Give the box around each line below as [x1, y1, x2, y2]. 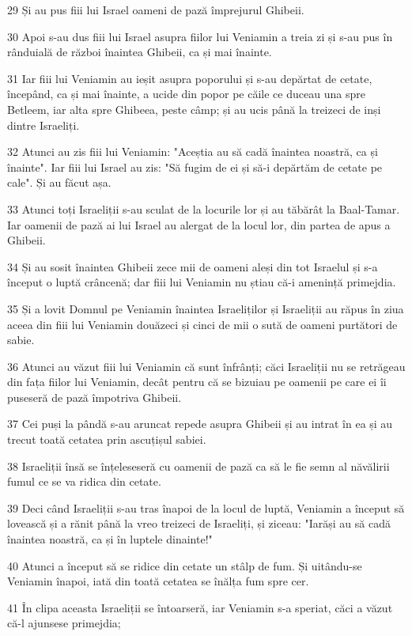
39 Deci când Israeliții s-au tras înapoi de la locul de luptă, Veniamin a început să [7, 499, 405, 516]
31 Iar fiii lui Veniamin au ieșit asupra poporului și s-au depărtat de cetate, [7, 70, 372, 86]
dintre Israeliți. [7, 116, 80, 133]
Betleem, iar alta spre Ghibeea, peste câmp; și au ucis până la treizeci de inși [7, 100, 381, 117]
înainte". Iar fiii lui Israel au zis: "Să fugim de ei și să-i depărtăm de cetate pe [7, 158, 383, 175]
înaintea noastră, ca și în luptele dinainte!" [7, 531, 213, 547]
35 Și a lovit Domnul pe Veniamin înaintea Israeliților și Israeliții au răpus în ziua [7, 300, 404, 316]
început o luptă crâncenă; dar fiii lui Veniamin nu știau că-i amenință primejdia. [7, 274, 396, 290]
